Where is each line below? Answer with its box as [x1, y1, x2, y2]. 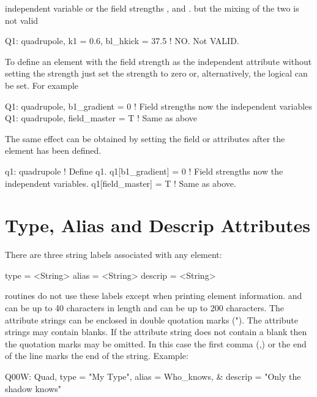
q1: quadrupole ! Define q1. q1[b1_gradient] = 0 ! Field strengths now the [5, 164, 283, 177]
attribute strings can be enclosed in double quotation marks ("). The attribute [5, 313, 299, 326]
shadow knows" [5, 382, 62, 395]
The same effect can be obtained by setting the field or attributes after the [5, 132, 285, 145]
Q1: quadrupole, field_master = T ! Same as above [5, 112, 198, 124]
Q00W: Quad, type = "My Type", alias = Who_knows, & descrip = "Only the [5, 370, 301, 382]
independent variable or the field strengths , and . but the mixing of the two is [5, 2, 299, 14]
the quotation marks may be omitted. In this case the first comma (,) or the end [5, 337, 307, 350]
